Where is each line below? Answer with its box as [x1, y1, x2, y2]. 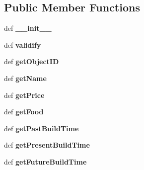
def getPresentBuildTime [4, 140, 90, 150]
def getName [4, 73, 47, 83]
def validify [4, 39, 41, 50]
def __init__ [4, 23, 52, 33]
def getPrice [4, 89, 45, 100]
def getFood [4, 106, 44, 117]
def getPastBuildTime [4, 123, 79, 133]
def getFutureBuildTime [4, 156, 87, 167]
